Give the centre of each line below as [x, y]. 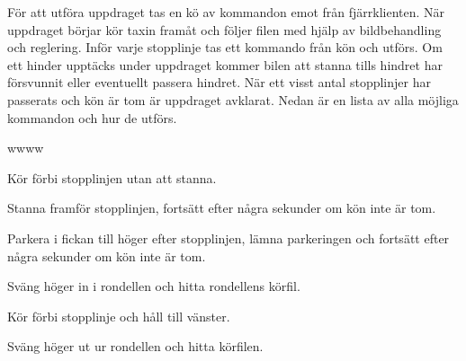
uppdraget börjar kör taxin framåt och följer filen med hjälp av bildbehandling [224, 29]
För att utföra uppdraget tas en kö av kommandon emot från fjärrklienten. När [226, 12]
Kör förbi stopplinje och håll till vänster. [119, 316]
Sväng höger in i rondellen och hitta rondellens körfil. [154, 286]
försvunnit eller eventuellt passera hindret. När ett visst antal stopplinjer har [219, 82]
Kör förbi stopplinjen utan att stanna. [112, 177]
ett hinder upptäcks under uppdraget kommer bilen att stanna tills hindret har [225, 64]
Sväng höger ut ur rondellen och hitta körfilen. [135, 346]
